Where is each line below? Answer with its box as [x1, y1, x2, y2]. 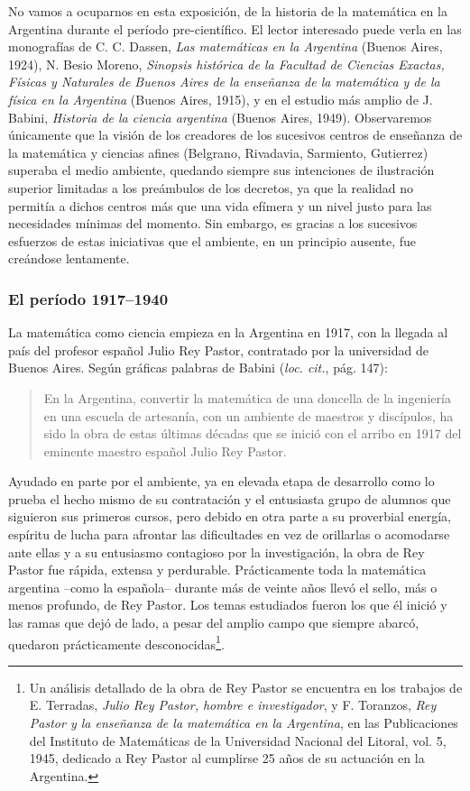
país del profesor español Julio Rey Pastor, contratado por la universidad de [8, 340, 429, 359]
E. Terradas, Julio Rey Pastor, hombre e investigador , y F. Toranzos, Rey [29, 695, 437, 714]
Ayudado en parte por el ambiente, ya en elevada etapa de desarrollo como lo [8, 472, 435, 491]
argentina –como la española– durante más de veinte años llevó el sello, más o [8, 577, 438, 596]
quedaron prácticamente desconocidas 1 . [8, 631, 225, 653]
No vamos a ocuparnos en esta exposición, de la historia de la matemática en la [8, 2, 447, 20]
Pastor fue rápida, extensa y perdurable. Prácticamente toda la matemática [8, 560, 427, 579]
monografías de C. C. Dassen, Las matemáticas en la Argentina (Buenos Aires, [8, 37, 443, 56]
